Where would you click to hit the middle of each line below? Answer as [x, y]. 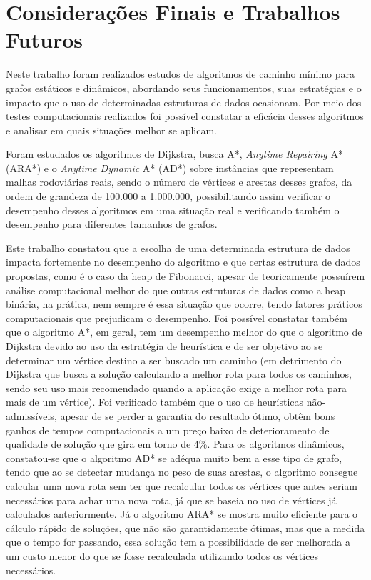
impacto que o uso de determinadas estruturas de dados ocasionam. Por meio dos [184, 102]
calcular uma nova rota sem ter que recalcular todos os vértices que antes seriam [182, 485]
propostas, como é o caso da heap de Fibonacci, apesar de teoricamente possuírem [185, 276]
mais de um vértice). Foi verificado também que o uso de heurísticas [155, 402]
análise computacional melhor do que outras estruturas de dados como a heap [176, 290]
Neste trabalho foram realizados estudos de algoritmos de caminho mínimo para [181, 74]
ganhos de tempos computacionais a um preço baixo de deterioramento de [168, 430]
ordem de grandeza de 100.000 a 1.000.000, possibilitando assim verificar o [168, 196]
